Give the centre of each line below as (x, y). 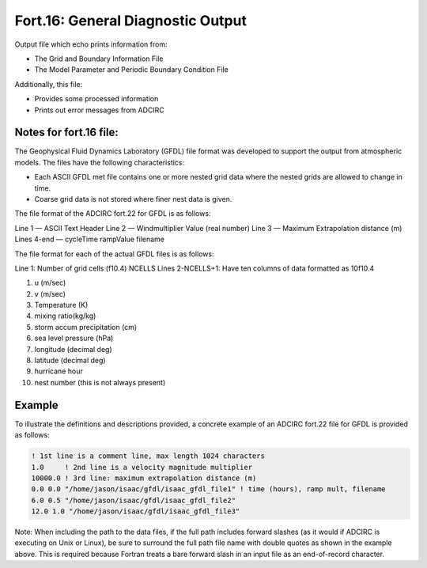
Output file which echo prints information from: (91, 44)
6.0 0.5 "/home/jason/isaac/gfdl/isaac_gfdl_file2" (134, 500)
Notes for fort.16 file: (66, 133)
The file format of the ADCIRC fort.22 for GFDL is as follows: (113, 214)
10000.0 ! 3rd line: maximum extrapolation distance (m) (144, 478)
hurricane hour (59, 371)
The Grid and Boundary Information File (99, 59)
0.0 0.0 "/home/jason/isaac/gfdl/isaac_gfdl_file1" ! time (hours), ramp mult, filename (209, 489)
